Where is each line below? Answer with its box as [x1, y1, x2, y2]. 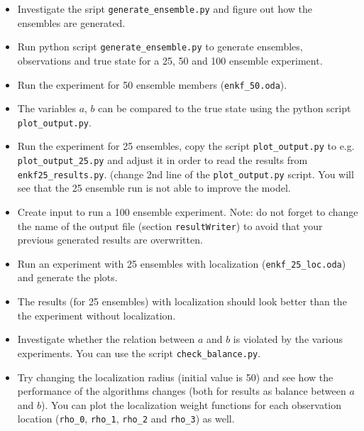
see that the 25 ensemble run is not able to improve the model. [17, 180, 291, 195]
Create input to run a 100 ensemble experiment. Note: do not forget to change [17, 204, 358, 219]
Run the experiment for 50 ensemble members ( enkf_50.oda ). [17, 77, 287, 92]
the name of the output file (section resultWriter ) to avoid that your [17, 218, 323, 233]
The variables [17, 101, 76, 116]
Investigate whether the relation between [17, 332, 195, 347]
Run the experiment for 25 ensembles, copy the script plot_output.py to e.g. [17, 138, 355, 153]
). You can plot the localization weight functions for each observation [41, 397, 342, 412]
